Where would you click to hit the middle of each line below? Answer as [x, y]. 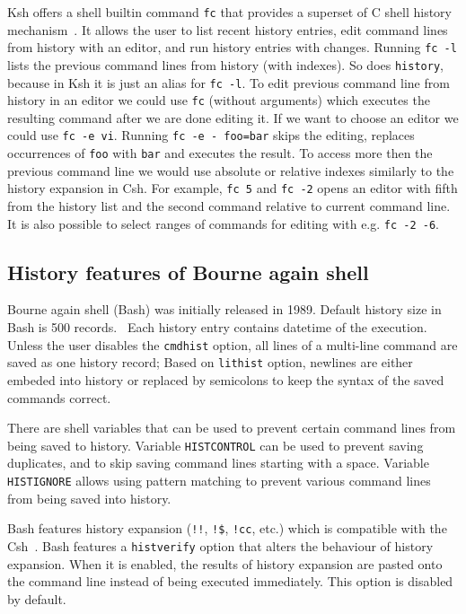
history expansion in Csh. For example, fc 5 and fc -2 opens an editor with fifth [233, 188]
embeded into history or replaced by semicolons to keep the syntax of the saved [226, 379]
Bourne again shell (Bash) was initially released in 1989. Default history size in [224, 309]
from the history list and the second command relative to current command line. [229, 206]
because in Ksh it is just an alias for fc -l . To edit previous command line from [229, 82]
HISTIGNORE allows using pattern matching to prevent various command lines [219, 481]
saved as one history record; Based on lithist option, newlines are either [210, 362]
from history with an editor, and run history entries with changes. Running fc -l [232, 47]
